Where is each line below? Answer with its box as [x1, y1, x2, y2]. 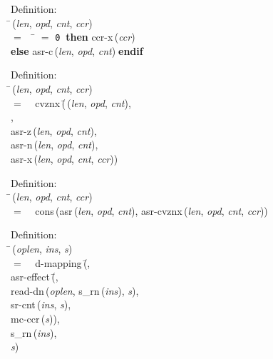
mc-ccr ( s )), [11, 310, 60, 325]
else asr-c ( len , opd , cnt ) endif [11, 43, 143, 58]
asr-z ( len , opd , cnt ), [11, 123, 97, 138]
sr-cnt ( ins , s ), [11, 297, 71, 312]
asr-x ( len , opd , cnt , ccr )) [11, 151, 118, 166]
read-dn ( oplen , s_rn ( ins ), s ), [11, 283, 139, 298]
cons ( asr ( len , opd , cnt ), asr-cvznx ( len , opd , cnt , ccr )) [35, 203, 268, 218]
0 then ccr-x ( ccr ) [55, 29, 135, 44]
